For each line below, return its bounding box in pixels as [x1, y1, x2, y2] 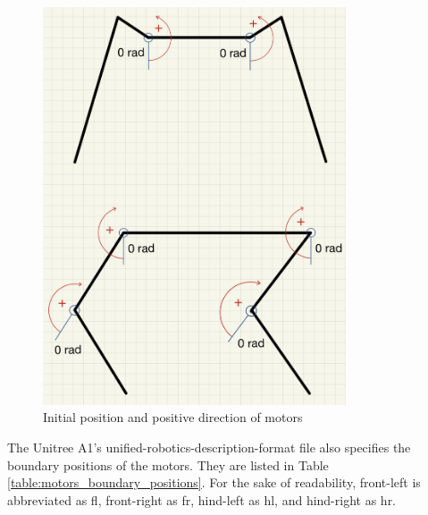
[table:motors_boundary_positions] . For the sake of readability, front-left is [7, 473, 421, 492]
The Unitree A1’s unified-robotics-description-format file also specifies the [7, 437, 411, 456]
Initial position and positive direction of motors [43, 408, 303, 426]
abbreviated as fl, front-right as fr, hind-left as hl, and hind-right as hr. [7, 490, 397, 509]
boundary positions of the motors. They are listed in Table [7, 455, 329, 474]
